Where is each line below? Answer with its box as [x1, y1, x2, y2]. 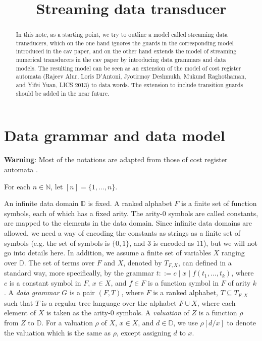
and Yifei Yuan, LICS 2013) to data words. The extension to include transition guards [16, 81, 243, 89]
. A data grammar [4, 287, 60, 298]
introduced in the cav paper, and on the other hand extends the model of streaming [16, 47, 237, 55]
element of [4, 307, 36, 318]
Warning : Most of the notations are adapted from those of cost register [4, 154, 228, 165]
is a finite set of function [181, 198, 257, 209]
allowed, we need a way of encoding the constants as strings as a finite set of [4, 227, 240, 238]
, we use [173, 317, 198, 327]
